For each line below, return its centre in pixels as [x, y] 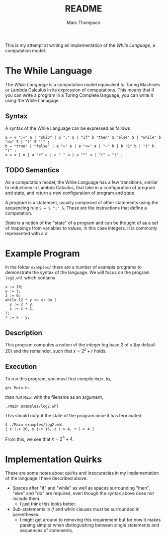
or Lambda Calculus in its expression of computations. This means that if [80, 90]
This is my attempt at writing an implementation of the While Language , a [80, 45]
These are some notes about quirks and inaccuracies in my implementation [82, 473]
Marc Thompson [83, 22]
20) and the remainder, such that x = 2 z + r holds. [56, 351]
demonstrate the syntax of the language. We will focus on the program [78, 272]
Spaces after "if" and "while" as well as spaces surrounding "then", [81, 488]
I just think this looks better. [48, 504]
